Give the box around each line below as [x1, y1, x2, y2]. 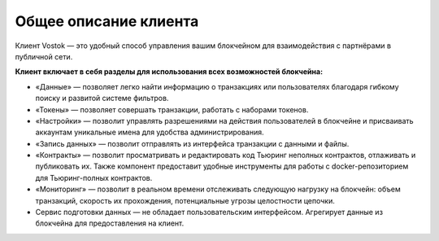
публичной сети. [15, 51, 73, 61]
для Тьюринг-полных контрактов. [35, 173, 153, 182]
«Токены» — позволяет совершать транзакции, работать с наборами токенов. [35, 104, 309, 114]
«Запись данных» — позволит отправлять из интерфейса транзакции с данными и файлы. [35, 138, 350, 148]
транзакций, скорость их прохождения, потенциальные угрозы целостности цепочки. [35, 195, 335, 205]
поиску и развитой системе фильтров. [35, 94, 169, 103]
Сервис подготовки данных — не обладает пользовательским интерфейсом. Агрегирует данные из [35, 208, 384, 217]
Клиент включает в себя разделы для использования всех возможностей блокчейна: [15, 67, 324, 77]
